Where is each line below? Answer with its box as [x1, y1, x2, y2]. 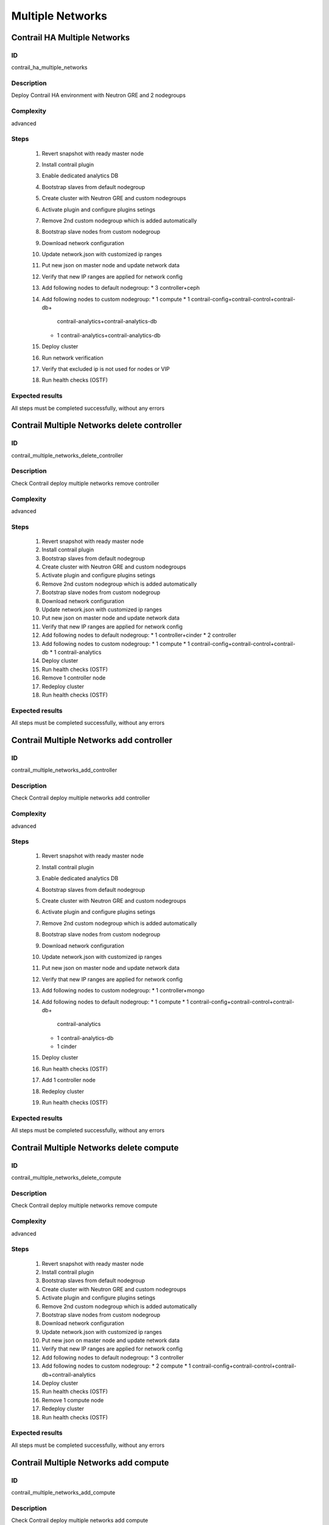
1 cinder [57, 1043, 77, 1050]
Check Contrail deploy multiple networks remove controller [11, 479, 160, 487]
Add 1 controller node [41, 1077, 96, 1084]
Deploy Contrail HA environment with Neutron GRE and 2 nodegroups [11, 91, 186, 99]
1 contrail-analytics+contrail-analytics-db [57, 331, 161, 339]
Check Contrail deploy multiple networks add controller [11, 794, 150, 802]
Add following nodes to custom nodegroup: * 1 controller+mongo [41, 987, 205, 994]
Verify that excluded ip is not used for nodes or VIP [41, 365, 170, 372]
